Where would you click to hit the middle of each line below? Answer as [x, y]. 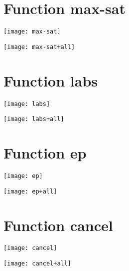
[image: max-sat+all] [39, 47]
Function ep [45, 153]
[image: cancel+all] [38, 264]
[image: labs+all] [34, 119]
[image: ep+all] [30, 191]
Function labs [51, 80]
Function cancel [58, 225]
